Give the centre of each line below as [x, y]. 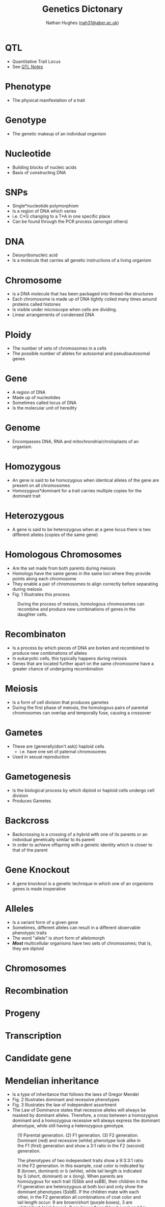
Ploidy [18, 334]
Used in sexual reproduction [41, 757]
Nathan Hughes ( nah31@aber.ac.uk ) [82, 23]
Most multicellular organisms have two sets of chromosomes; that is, [82, 943]
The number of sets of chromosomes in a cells [59, 349]
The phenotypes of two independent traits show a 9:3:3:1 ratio [80, 1161]
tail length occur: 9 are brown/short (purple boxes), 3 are [75, 1203]
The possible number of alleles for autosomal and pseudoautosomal [81, 353]
